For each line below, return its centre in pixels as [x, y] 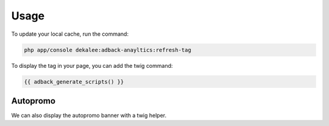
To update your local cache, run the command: [70, 34]
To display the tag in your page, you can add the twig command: [92, 65]
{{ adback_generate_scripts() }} [74, 81]
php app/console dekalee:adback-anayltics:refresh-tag [108, 50]
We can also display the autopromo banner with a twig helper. [89, 115]
